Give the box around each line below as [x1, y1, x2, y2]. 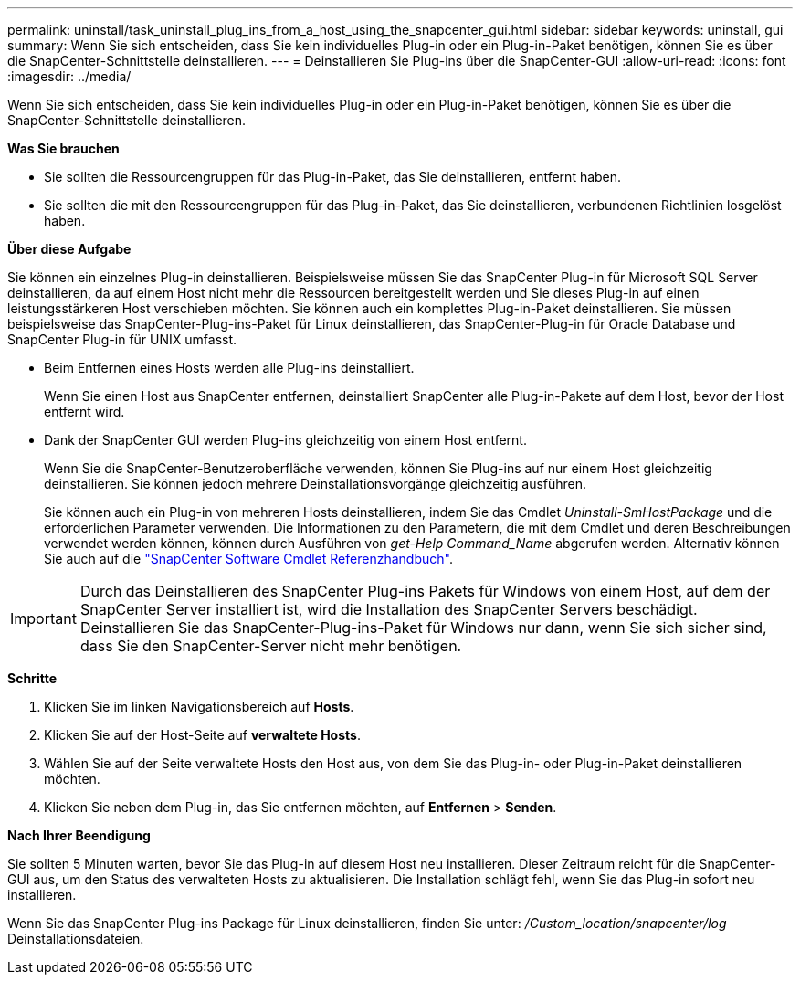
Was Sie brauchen [7, 141, 120, 156]
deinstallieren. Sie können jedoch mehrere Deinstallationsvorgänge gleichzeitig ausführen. [44, 476, 587, 491]
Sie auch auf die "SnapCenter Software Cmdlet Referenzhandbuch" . [44, 551, 453, 566]
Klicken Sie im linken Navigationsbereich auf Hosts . [44, 699, 354, 714]
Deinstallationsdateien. [7, 931, 144, 946]
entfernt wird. [44, 404, 125, 419]
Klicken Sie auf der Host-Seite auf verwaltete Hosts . [44, 727, 361, 743]
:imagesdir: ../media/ [7, 69, 132, 84]
